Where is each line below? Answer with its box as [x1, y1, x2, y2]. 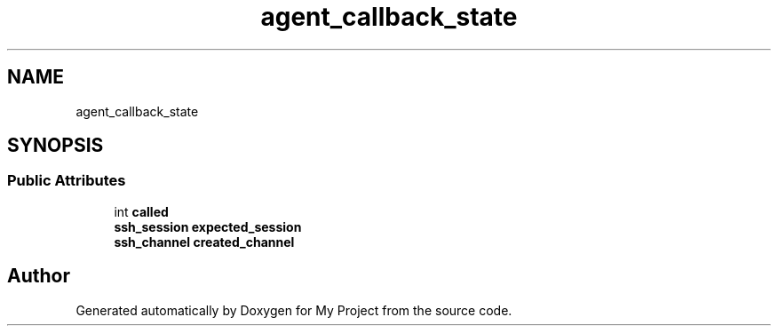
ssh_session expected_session [114, 218, 302, 234]
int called [114, 203, 169, 219]
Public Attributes [7, 171, 126, 190]
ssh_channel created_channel [114, 234, 295, 250]
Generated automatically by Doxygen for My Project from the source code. [75, 302, 512, 318]
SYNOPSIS [7, 134, 104, 157]
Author [7, 265, 70, 288]
